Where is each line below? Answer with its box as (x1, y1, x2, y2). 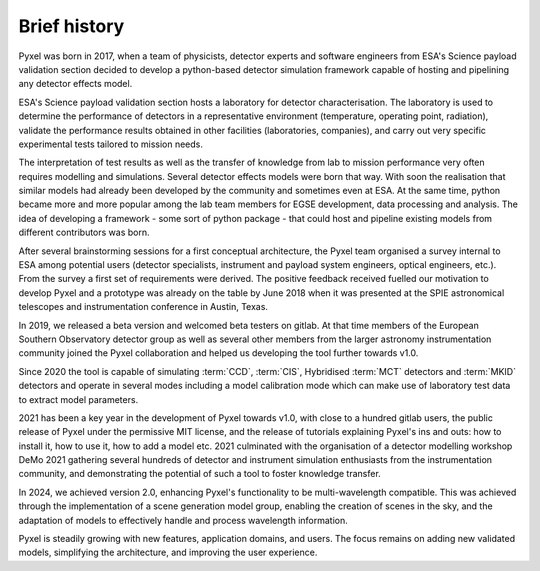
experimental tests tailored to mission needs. (18, 138, 204, 150)
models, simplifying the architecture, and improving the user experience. (18, 546, 318, 559)
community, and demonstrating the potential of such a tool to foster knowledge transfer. (18, 468, 382, 480)
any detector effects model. (18, 78, 133, 90)
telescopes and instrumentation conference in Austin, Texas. (18, 301, 269, 313)
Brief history (18, 15, 125, 37)
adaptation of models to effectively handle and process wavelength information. (18, 514, 349, 526)
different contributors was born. (18, 226, 150, 239)
